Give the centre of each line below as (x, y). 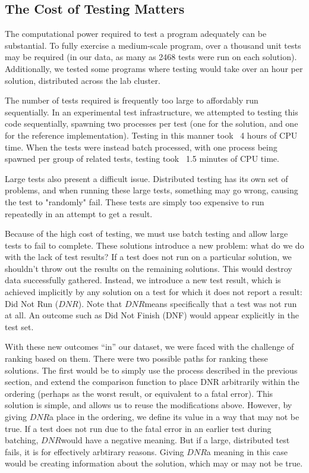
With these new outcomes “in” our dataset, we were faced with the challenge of (149, 347)
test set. (19, 326)
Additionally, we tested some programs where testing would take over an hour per (154, 68)
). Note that (100, 303)
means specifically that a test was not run (221, 303)
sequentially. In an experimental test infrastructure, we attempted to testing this (152, 112)
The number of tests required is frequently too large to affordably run (132, 100)
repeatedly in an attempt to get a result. (79, 213)
